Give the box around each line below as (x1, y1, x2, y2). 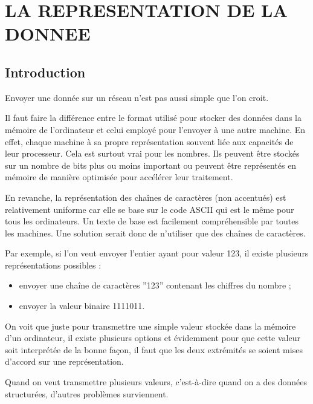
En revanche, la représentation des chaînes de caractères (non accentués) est (5, 191, 286, 203)
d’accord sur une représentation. (5, 355, 124, 368)
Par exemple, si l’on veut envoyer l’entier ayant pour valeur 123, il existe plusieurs (5, 247, 309, 259)
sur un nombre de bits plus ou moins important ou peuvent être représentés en (5, 158, 297, 171)
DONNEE (5, 21, 91, 46)
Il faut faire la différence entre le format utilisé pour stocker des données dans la (5, 111, 302, 124)
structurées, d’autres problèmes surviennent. (5, 387, 169, 400)
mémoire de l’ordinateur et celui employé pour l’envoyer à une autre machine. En (5, 123, 306, 135)
